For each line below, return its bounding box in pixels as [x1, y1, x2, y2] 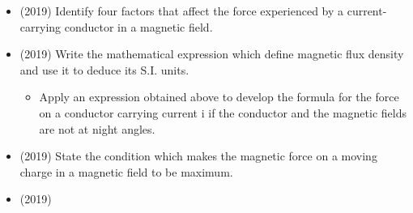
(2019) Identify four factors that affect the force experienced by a [19, 2, 344, 19]
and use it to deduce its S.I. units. [19, 61, 189, 78]
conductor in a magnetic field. [64, 18, 213, 35]
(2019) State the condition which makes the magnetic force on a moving [19, 147, 377, 164]
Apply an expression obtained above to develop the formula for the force [39, 88, 399, 105]
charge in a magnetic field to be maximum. [19, 163, 233, 180]
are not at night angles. [39, 120, 155, 137]
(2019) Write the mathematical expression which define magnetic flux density [19, 45, 404, 62]
